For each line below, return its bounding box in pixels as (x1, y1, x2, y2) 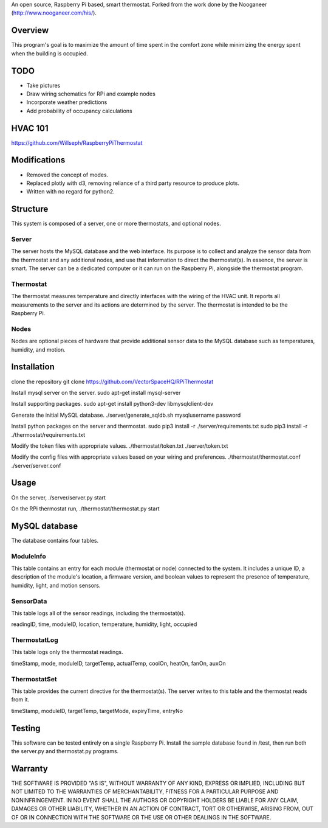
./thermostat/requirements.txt (11, 431, 86, 438)
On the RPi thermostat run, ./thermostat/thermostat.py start (11, 505, 160, 512)
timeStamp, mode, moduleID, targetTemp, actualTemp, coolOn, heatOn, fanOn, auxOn (11, 659, 226, 667)
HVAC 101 (11, 123, 49, 133)
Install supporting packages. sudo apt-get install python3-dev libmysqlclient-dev (11, 400, 214, 408)
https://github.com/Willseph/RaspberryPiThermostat (11, 139, 143, 146)
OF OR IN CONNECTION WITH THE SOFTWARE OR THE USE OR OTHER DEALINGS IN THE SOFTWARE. (11, 813, 272, 821)
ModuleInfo (11, 552, 46, 560)
